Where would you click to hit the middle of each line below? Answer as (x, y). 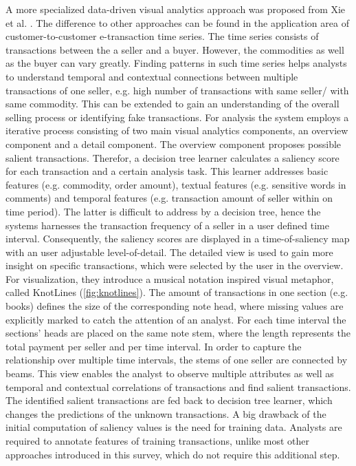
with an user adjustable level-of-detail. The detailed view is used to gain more (169, 252)
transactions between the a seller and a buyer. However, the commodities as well (175, 49)
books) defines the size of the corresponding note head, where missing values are (175, 306)
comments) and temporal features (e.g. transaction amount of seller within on (169, 198)
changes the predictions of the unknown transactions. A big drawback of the (166, 413)
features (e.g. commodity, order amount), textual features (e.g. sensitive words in (176, 184)
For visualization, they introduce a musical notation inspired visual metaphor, (170, 278)
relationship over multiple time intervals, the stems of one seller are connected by (177, 360)
